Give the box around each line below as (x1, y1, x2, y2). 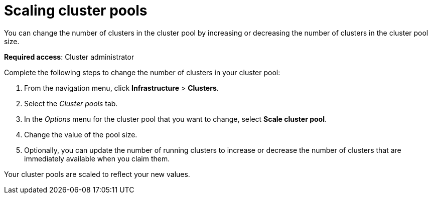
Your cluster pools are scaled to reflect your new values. (4, 169, 190, 178)
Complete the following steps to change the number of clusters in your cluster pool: (4, 68, 280, 77)
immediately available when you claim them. (24, 154, 170, 163)
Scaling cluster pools (4, 2, 148, 19)
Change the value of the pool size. (24, 130, 137, 139)
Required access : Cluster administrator (4, 52, 134, 61)
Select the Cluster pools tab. (24, 99, 118, 108)
